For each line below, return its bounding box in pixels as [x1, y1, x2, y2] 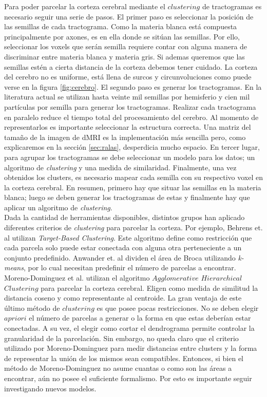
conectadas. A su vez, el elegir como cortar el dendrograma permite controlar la [4, 323, 255, 333]
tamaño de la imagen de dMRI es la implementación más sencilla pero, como [4, 131, 246, 142]
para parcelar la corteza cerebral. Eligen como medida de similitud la [41, 282, 258, 293]
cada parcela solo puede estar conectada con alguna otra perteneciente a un [4, 242, 242, 253]
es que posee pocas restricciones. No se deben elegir [97, 302, 259, 313]
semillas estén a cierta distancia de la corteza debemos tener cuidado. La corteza [4, 61, 258, 72]
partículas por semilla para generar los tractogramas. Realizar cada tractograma [4, 101, 256, 112]
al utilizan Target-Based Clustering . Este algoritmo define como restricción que [4, 232, 252, 243]
